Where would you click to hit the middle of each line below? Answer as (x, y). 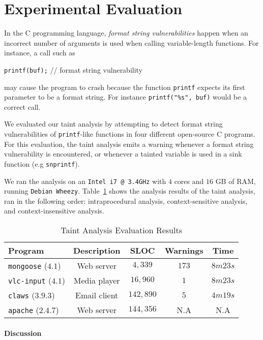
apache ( (24, 310)
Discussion (23, 333)
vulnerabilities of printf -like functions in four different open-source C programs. (130, 134)
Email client (97, 295)
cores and (189, 181)
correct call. (22, 106)
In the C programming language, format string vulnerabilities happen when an (126, 33)
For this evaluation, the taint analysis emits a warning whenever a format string (129, 144)
